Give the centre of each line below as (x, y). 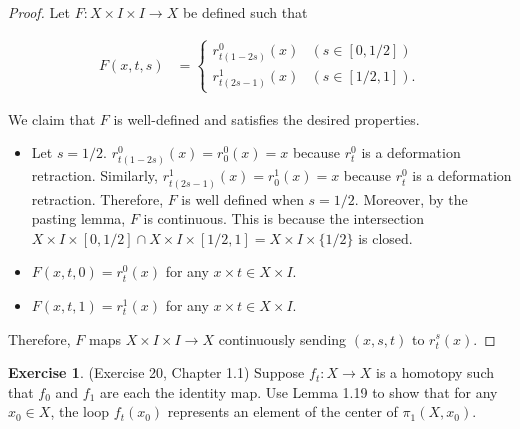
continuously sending (282, 338)
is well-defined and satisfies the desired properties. (266, 118)
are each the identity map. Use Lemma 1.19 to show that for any (299, 391)
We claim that (52, 118)
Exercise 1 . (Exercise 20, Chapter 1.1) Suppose (156, 372)
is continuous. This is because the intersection (284, 218)
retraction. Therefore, (97, 198)
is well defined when (242, 198)
